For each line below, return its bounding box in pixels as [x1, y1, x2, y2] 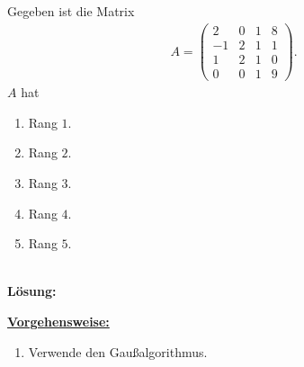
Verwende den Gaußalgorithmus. [28, 342, 208, 361]
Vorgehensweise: [7, 311, 110, 330]
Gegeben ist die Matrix [7, 2, 135, 21]
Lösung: [7, 282, 57, 300]
